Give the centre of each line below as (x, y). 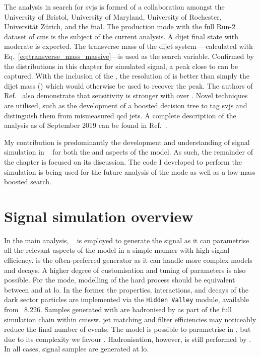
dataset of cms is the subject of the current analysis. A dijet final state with (121, 36)
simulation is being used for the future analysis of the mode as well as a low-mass (130, 171)
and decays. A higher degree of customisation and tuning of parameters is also (125, 270)
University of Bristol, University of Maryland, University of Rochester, (113, 16)
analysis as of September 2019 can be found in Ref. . (86, 125)
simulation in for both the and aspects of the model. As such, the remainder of (129, 152)
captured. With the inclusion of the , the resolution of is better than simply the (127, 76)
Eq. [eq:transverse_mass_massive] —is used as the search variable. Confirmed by (129, 56)
